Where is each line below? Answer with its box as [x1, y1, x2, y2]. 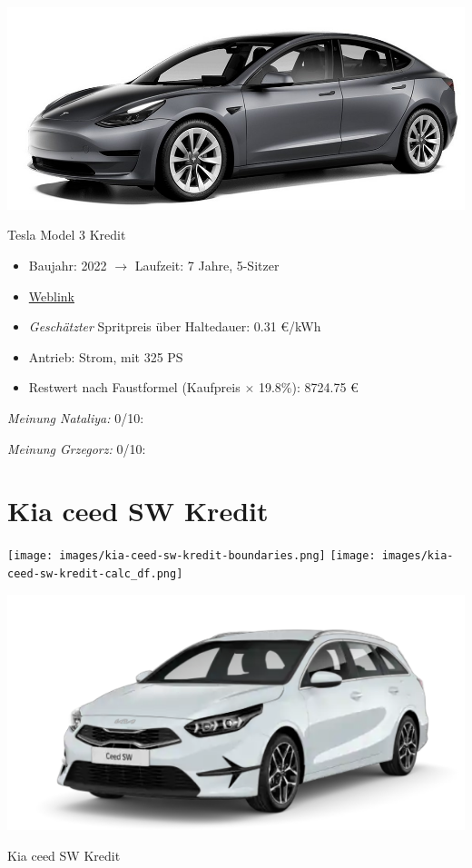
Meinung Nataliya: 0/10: [7, 408, 144, 427]
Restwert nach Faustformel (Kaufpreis [28, 378, 241, 397]
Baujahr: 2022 [28, 255, 107, 274]
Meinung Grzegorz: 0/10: [7, 439, 146, 458]
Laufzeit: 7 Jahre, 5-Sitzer [134, 255, 280, 274]
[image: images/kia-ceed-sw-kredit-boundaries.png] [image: [7, 549, 376, 563]
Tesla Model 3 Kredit [7, 225, 126, 244]
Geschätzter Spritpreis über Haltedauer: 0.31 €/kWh [28, 317, 321, 336]
